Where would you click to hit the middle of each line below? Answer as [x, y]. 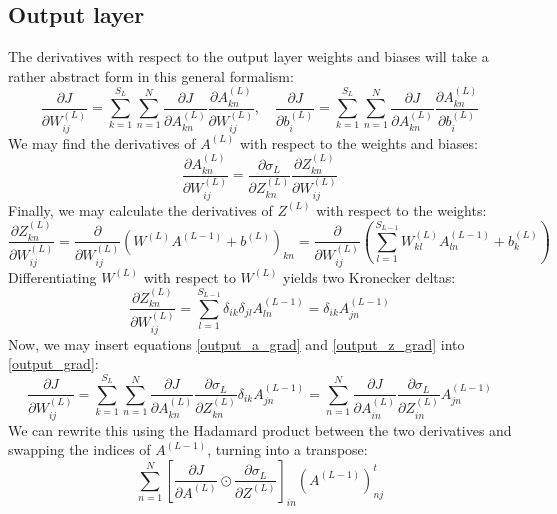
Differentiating [52, 276]
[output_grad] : [53, 363]
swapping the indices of [79, 449]
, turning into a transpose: [287, 449]
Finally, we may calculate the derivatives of [140, 209]
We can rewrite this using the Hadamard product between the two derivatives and [260, 429]
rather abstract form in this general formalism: [151, 75]
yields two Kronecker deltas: [369, 276]
